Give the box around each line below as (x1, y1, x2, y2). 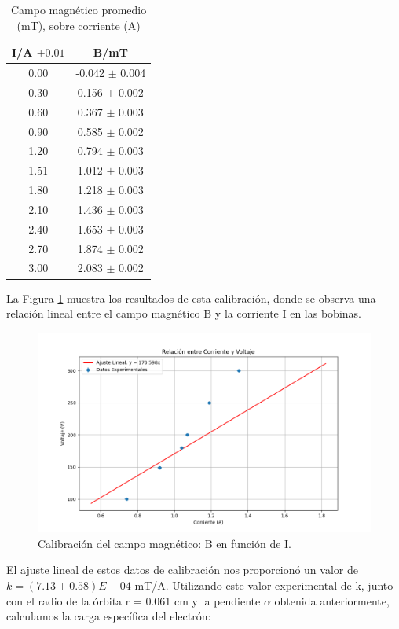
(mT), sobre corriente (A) (16, 17, 141, 33)
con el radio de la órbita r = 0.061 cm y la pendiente (6, 592, 261, 609)
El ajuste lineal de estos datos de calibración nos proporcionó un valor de (6, 561, 358, 578)
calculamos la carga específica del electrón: (6, 608, 211, 624)
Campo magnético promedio (10, 2, 147, 17)
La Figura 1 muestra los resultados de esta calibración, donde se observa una (6, 289, 376, 306)
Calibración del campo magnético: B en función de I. (38, 535, 292, 551)
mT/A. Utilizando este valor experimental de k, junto (134, 576, 394, 593)
